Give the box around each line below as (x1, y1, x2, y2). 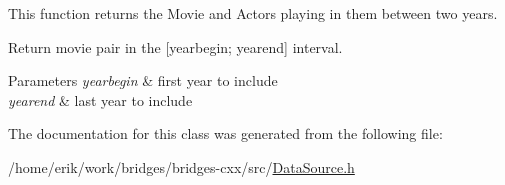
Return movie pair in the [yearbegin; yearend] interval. (8, 36, 343, 57)
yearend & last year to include (8, 89, 193, 110)
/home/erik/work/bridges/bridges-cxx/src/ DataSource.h (8, 156, 355, 177)
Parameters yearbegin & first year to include (8, 70, 278, 91)
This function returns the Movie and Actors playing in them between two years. (8, 3, 498, 23)
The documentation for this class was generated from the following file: (8, 123, 443, 144)
